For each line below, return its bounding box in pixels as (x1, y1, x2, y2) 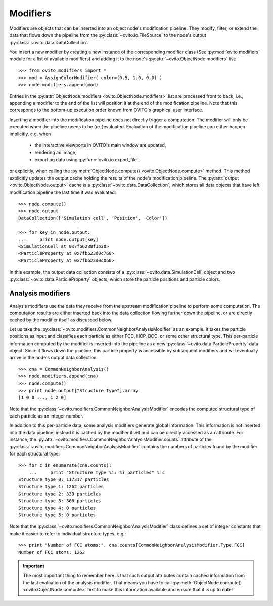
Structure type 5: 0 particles (18, 512, 96, 518)
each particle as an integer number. (9, 413, 83, 419)
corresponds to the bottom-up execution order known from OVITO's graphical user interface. (9, 107, 203, 113)
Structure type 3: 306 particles (18, 498, 101, 504)
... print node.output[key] (18, 236, 99, 242)
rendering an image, (34, 149, 77, 156)
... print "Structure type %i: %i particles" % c (28, 469, 165, 475)
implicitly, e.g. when (9, 131, 51, 137)
